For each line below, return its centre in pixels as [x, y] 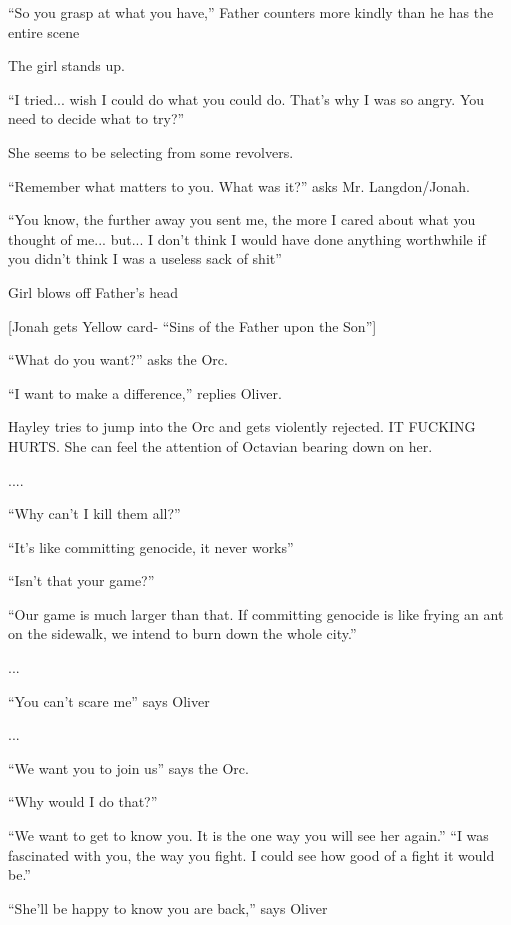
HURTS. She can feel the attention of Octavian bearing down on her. [220, 445]
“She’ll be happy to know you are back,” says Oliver [168, 907]
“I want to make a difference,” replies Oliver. [145, 392]
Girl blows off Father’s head [93, 291]
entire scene [44, 31]
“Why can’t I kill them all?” [94, 513]
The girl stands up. [66, 65]
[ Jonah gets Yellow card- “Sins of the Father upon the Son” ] [192, 325]
